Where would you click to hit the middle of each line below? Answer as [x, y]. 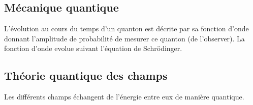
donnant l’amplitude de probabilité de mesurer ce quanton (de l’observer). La [124, 38]
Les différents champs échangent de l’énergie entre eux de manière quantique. [124, 97]
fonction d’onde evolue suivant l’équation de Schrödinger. [93, 48]
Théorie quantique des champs [86, 75]
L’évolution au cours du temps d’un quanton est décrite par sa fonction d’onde [126, 29]
